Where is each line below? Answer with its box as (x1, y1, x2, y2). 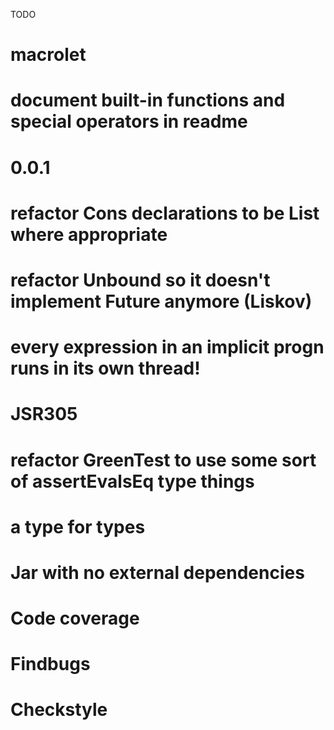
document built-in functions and (10, 89, 286, 112)
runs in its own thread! (10, 357, 201, 380)
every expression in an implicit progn (10, 336, 325, 359)
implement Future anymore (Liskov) (10, 290, 313, 313)
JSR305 (10, 403, 78, 426)
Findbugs (10, 653, 91, 676)
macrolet (10, 44, 87, 66)
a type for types (10, 515, 146, 538)
